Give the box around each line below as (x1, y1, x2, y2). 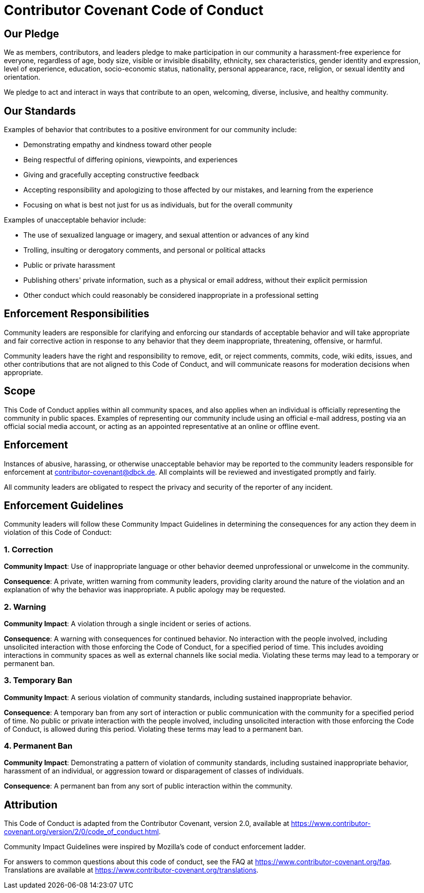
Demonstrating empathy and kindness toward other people (23, 140, 212, 149)
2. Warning (4, 601, 46, 612)
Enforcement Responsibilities (4, 308, 150, 320)
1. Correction (4, 544, 53, 554)
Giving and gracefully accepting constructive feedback (23, 171, 199, 179)
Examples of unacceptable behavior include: (4, 216, 146, 224)
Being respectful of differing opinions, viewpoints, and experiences (23, 155, 238, 164)
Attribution (4, 798, 58, 811)
